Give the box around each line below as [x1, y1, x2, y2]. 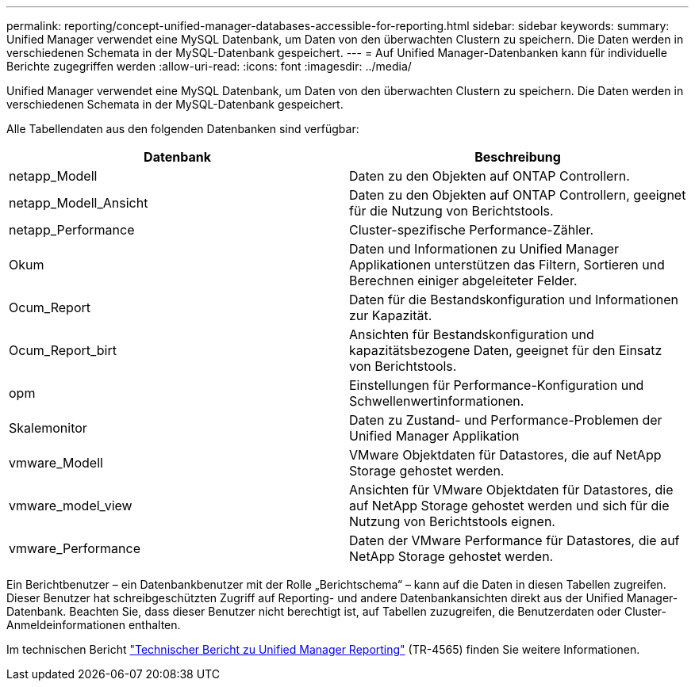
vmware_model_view [9, 498, 132, 513]
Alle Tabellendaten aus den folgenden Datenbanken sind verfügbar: [6, 122, 359, 135]
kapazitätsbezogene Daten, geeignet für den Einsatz [349, 342, 662, 358]
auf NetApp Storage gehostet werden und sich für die [349, 498, 670, 513]
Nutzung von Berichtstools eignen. [349, 513, 555, 529]
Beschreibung [474, 149, 561, 165]
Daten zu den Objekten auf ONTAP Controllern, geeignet [349, 187, 686, 203]
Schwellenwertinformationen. [349, 393, 524, 409]
